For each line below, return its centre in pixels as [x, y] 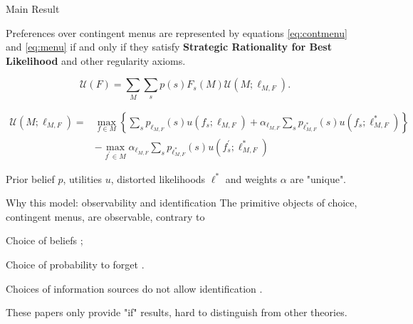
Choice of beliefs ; [45, 240]
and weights [251, 178]
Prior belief [30, 178]
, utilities [82, 178]
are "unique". [318, 178]
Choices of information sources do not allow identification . [134, 288]
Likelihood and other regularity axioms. [96, 60]
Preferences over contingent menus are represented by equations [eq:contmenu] [177, 32]
